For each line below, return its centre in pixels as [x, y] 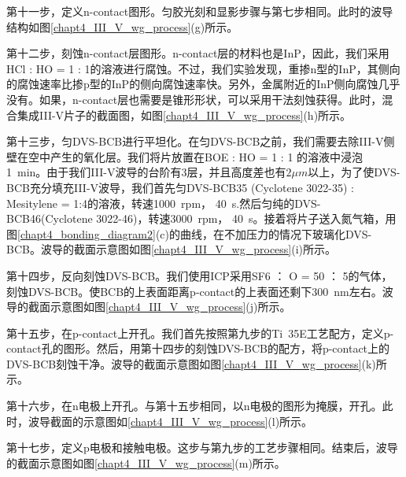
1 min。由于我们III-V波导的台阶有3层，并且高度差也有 [146, 172]
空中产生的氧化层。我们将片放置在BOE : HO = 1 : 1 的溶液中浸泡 [196, 156]
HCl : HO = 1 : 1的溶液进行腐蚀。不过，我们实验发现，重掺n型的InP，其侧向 [203, 68]
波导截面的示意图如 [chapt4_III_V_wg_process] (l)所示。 [170, 421]
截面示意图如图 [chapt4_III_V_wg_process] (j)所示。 [159, 307]
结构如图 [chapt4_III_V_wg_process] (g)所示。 [122, 26]
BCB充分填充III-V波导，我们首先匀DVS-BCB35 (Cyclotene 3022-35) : [180, 187]
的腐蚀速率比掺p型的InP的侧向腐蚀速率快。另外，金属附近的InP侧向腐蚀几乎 [203, 84]
